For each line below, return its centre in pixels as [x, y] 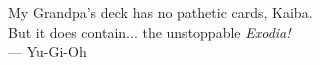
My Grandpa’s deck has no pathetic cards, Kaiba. [160, 12]
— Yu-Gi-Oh [47, 51]
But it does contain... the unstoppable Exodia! [149, 31]
